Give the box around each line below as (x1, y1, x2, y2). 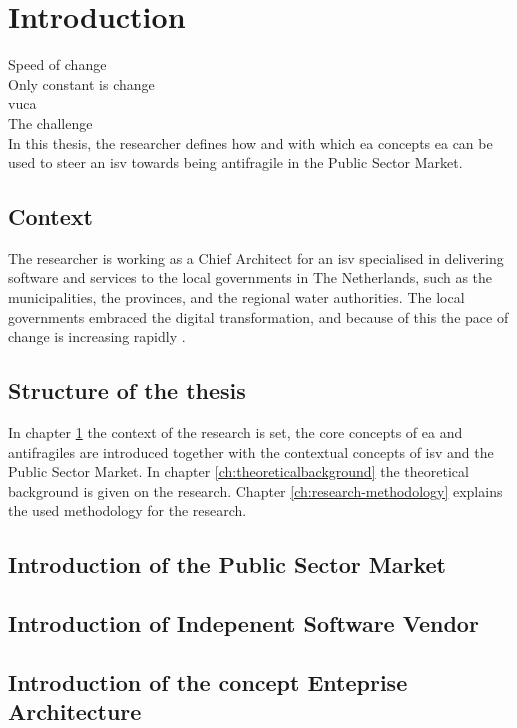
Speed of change (8, 54, 107, 75)
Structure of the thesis (8, 375, 246, 406)
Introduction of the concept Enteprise (8, 666, 408, 697)
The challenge (8, 112, 93, 133)
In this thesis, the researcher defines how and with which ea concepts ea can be (8, 132, 493, 153)
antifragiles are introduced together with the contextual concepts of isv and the (8, 441, 494, 462)
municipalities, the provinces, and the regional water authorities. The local (8, 287, 465, 308)
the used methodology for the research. (8, 500, 247, 521)
